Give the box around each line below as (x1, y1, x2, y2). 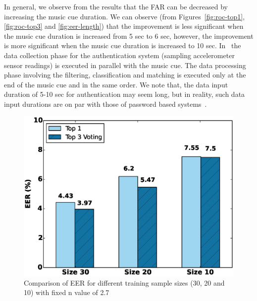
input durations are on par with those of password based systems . (4, 98, 207, 109)
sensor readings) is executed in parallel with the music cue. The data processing (4, 60, 246, 70)
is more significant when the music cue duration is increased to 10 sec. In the (4, 40, 241, 51)
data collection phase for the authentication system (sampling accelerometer (4, 50, 235, 60)
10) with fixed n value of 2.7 (24, 287, 109, 298)
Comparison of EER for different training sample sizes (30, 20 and (24, 277, 225, 288)
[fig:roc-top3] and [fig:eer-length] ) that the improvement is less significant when (4, 21, 244, 31)
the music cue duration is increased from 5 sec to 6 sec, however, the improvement (4, 30, 254, 41)
